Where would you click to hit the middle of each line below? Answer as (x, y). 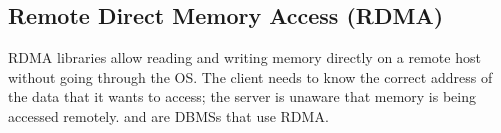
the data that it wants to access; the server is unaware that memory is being (242, 96)
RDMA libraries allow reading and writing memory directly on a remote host (244, 57)
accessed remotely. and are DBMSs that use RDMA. (168, 115)
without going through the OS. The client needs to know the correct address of (250, 76)
